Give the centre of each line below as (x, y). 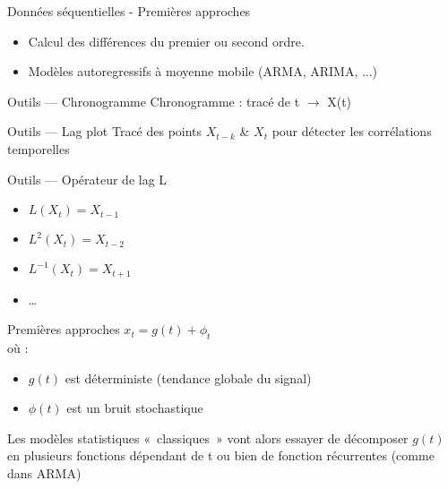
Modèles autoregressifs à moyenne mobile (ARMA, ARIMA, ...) (203, 71)
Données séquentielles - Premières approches (129, 11)
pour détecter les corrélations (352, 131)
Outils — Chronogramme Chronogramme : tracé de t (154, 101)
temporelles (39, 148)
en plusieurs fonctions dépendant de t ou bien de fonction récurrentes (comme (221, 455)
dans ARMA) (44, 472)
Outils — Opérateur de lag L (87, 179)
